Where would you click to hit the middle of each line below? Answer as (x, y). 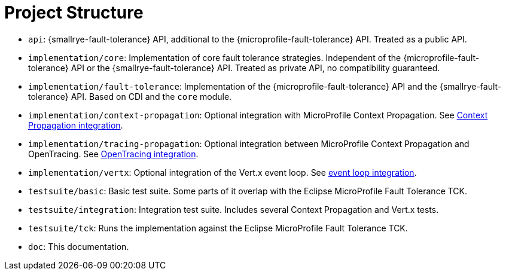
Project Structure (74, 13)
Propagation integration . (76, 125)
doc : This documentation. (79, 246)
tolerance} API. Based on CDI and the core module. (130, 96)
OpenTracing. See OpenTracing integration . (113, 154)
